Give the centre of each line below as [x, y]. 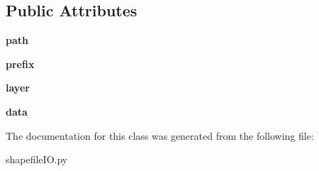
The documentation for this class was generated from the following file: [160, 135]
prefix [20, 64]
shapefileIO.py [37, 159]
